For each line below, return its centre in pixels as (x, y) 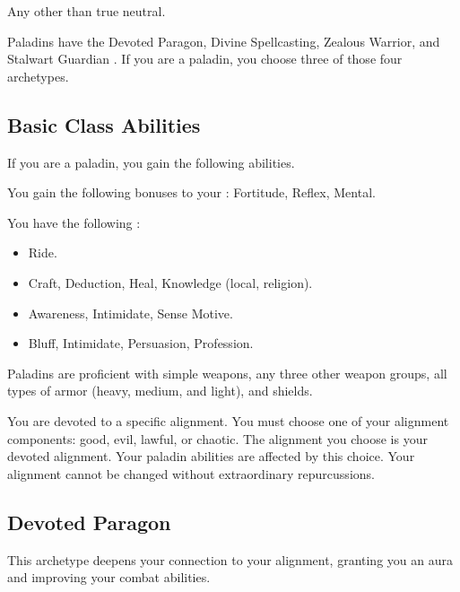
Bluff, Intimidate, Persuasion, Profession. (141, 343)
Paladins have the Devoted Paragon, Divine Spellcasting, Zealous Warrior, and (224, 41)
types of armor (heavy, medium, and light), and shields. (160, 391)
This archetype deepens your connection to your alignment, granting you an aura (230, 559)
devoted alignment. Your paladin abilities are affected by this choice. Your (211, 456)
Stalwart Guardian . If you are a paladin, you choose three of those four (205, 59)
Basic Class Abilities (104, 124)
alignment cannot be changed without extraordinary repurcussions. (191, 473)
